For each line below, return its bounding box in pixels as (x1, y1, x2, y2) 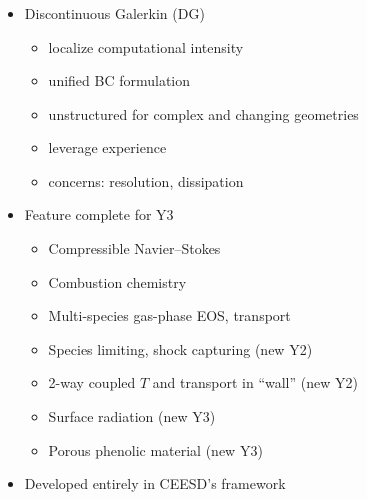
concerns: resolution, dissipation (48, 170, 244, 191)
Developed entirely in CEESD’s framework (24, 473, 286, 494)
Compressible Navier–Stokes (48, 238, 221, 259)
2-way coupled (48, 372, 136, 393)
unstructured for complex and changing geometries (48, 103, 359, 124)
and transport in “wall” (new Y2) (152, 372, 358, 393)
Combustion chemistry (48, 271, 187, 292)
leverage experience (48, 137, 167, 158)
